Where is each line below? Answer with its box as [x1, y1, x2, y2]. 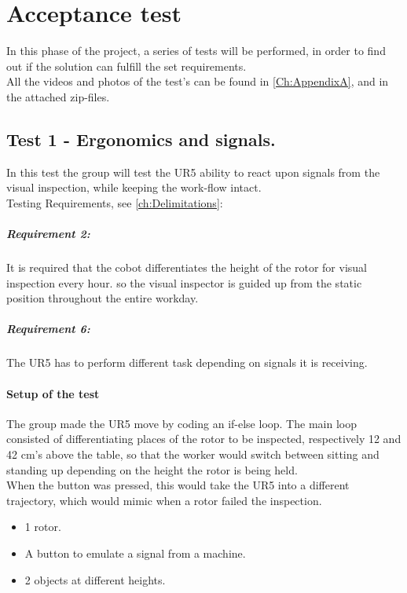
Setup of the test [6, 385, 100, 401]
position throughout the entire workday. [6, 290, 199, 306]
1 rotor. [24, 518, 61, 535]
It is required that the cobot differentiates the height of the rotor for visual [6, 259, 367, 276]
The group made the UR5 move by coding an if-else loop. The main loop [6, 415, 357, 431]
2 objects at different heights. [24, 571, 166, 588]
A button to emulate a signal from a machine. [24, 544, 246, 561]
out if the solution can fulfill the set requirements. [6, 57, 247, 74]
